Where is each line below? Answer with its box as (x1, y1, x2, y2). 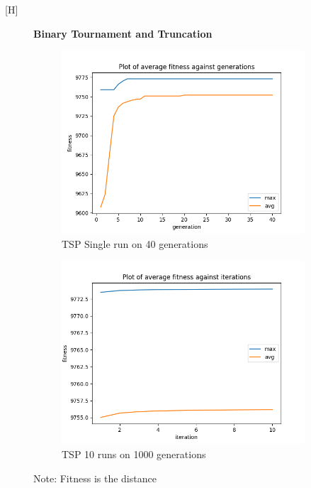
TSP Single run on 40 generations (62, 236, 208, 251)
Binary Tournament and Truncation (33, 26, 213, 40)
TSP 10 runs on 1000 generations (62, 446, 206, 461)
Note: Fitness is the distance (33, 470, 157, 485)
